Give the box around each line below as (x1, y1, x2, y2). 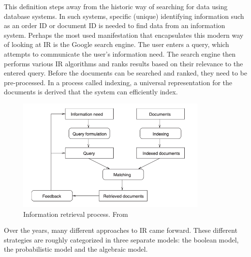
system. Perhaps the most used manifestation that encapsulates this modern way (4, 30, 244, 40)
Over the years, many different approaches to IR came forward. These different (4, 225, 237, 235)
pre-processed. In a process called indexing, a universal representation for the (4, 77, 233, 87)
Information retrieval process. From (23, 209, 128, 219)
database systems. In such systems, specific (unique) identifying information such (4, 11, 244, 21)
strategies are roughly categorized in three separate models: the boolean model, (4, 234, 239, 244)
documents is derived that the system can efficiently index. (4, 87, 178, 97)
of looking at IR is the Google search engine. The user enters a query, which (4, 39, 229, 49)
